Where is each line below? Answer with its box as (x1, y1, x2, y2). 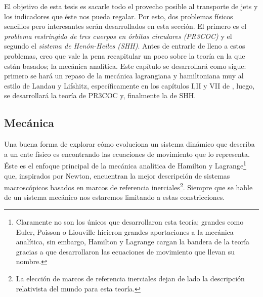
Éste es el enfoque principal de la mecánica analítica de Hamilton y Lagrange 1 (4, 159, 246, 171)
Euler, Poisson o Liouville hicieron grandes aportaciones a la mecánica (16, 226, 234, 237)
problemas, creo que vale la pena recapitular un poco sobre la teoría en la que (4, 50, 245, 61)
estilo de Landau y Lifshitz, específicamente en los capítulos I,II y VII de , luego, (4, 80, 255, 91)
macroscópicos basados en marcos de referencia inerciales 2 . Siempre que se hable (4, 181, 253, 192)
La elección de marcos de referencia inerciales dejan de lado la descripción (16, 273, 245, 283)
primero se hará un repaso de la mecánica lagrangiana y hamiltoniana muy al (4, 70, 244, 81)
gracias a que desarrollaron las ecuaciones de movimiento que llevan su (16, 246, 235, 257)
